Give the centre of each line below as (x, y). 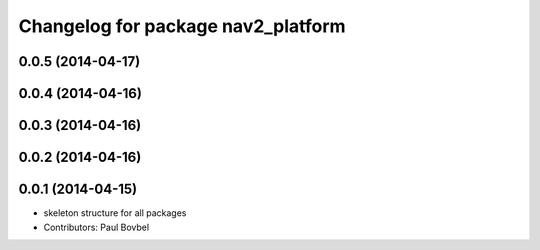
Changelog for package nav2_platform (182, 26)
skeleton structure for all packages (115, 213)
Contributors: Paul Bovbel (96, 227)
